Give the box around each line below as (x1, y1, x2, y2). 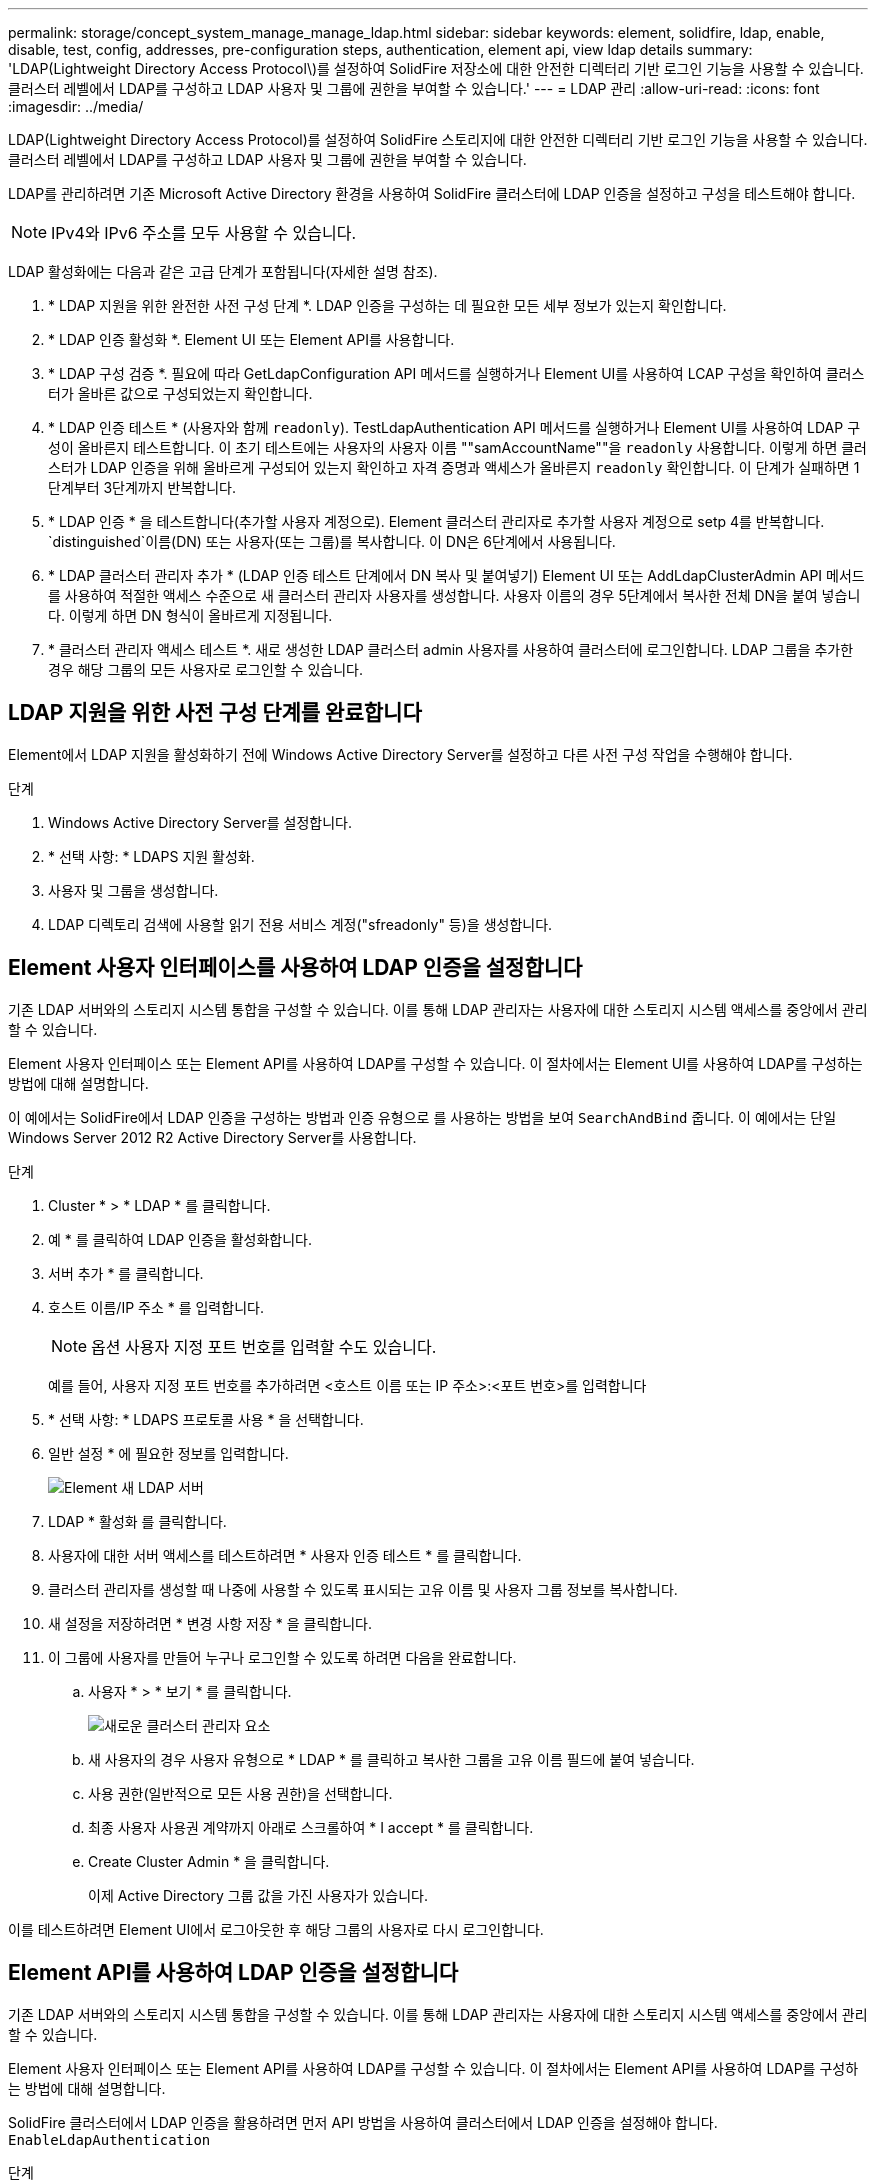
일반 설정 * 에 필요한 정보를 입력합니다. (48, 1444, 289, 1462)
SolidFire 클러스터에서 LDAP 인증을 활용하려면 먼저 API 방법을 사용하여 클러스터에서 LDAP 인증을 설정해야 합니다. (8, 2113, 718, 2131)
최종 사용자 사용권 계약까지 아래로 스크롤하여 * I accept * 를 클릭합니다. (88, 1818, 534, 1836)
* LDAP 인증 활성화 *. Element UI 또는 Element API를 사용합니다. (48, 331, 455, 348)
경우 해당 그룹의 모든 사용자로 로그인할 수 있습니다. (48, 661, 363, 678)
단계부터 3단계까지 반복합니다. (48, 479, 236, 496)
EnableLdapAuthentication (8, 2131, 211, 2148)
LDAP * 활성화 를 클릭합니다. (48, 1512, 227, 1530)
